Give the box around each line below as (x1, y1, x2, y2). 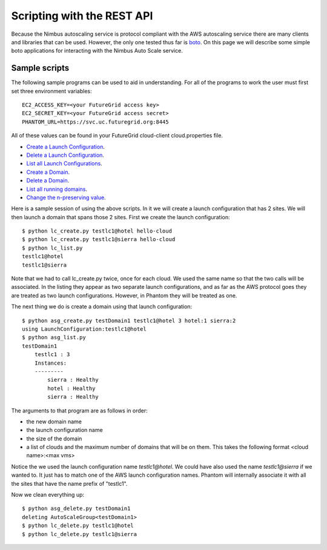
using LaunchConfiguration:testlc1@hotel (22, 326, 147, 333)
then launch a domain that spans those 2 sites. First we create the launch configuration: (11, 213, 230, 220)
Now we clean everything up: (11, 491, 85, 499)
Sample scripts (11, 63, 70, 73)
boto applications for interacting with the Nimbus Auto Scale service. (11, 47, 183, 55)
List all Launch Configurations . (26, 160, 102, 167)
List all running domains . (26, 185, 88, 193)
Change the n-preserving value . (26, 194, 106, 201)
